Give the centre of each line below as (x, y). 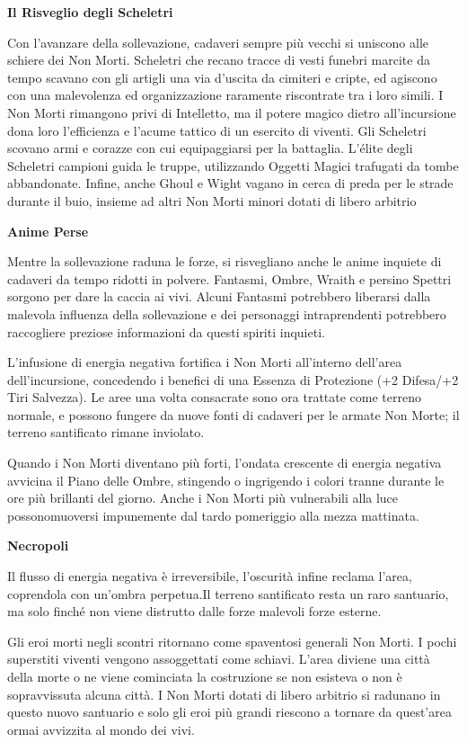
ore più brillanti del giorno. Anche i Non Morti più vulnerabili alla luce (203, 498)
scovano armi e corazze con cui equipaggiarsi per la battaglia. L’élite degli (210, 148)
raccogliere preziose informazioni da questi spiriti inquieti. (166, 331)
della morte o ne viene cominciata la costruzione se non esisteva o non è (205, 676)
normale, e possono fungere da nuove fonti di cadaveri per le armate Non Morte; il (233, 414)
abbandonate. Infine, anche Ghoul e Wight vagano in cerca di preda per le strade (230, 183)
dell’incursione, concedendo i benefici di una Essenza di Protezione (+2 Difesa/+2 (233, 379)
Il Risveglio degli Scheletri (90, 12)
